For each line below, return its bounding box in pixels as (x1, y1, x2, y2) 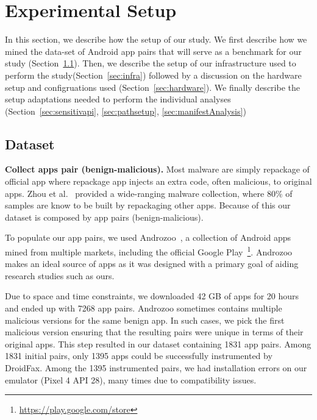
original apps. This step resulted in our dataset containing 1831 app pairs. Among (5, 337, 312, 350)
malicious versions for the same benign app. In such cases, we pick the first (5, 313, 285, 326)
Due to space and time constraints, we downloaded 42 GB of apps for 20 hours (5, 290, 299, 302)
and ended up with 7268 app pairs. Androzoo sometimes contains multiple (5, 302, 282, 315)
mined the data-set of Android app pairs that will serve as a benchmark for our (5, 44, 302, 57)
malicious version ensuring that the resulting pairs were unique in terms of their (5, 326, 304, 338)
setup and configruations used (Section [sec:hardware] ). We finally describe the (5, 80, 300, 93)
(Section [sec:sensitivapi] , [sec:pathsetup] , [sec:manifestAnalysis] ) (5, 104, 246, 117)
